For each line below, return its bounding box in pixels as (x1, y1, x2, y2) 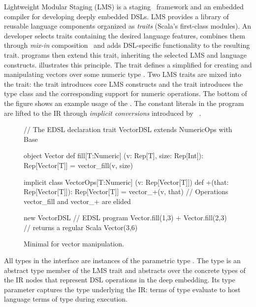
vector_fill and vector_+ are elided (24, 196, 131, 206)
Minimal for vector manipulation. (24, 239, 124, 249)
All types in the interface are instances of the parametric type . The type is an (4, 255, 241, 266)
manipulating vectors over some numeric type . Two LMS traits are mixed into (4, 69, 242, 79)
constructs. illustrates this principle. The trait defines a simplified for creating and (4, 59, 252, 69)
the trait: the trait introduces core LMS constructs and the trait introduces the (4, 78, 243, 89)
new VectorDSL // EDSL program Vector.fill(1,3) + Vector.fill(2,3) (24, 212, 227, 223)
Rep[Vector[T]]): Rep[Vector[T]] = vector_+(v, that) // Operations (24, 186, 228, 197)
